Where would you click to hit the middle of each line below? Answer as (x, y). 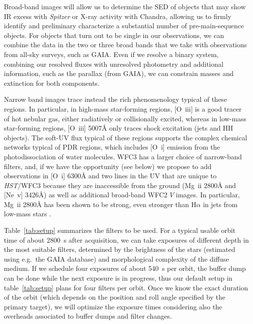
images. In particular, (208, 195)
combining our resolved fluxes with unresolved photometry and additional (114, 64)
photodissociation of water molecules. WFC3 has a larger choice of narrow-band (123, 156)
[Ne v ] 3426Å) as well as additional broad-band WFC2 (86, 195)
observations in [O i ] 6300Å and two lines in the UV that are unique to (110, 176)
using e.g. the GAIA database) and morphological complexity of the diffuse (117, 258)
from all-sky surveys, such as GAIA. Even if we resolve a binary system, (111, 54)
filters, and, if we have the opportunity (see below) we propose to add (108, 166)
